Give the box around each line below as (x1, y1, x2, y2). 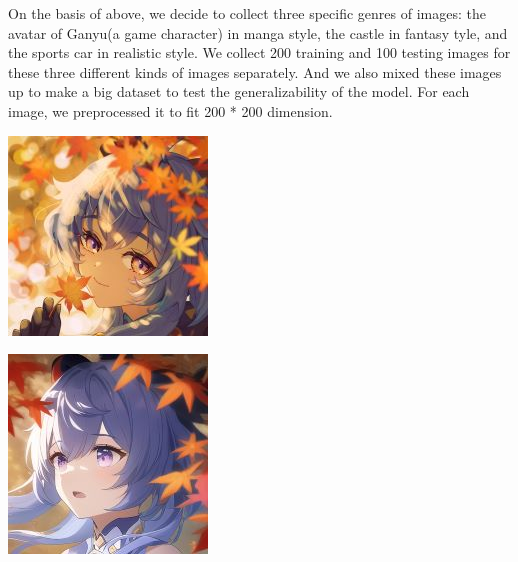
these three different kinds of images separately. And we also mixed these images (8, 61, 502, 82)
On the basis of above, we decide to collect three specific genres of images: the (8, 3, 486, 23)
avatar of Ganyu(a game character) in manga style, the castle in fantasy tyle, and (8, 22, 508, 43)
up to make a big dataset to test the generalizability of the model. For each (8, 81, 470, 102)
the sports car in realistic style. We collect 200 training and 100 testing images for (8, 42, 511, 63)
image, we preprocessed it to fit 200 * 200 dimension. (8, 100, 333, 121)
